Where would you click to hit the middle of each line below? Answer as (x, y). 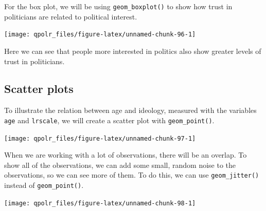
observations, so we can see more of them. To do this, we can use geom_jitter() (132, 175)
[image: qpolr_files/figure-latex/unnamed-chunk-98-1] (100, 203)
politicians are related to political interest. (71, 16)
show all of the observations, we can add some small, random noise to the (120, 165)
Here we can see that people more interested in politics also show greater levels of (133, 51)
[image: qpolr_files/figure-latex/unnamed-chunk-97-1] (100, 138)
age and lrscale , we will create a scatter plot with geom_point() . (109, 120)
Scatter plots (39, 89)
